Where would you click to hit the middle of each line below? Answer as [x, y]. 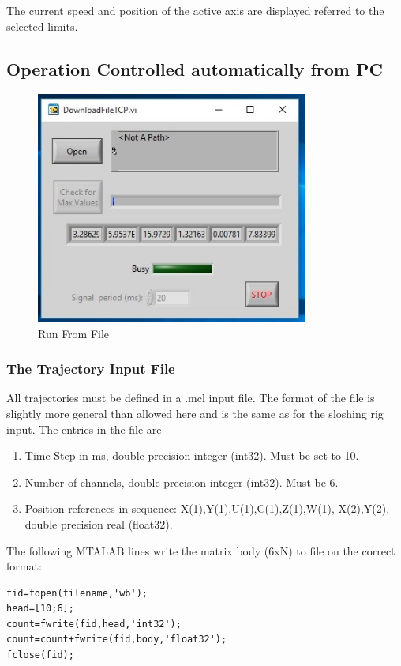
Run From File [74, 333]
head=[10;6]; [40, 609]
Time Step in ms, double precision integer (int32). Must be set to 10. [192, 455]
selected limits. [42, 26]
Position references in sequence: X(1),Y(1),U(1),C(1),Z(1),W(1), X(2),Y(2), [207, 508]
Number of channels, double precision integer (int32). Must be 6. [182, 482]
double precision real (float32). [99, 523]
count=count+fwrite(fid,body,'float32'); [117, 640]
